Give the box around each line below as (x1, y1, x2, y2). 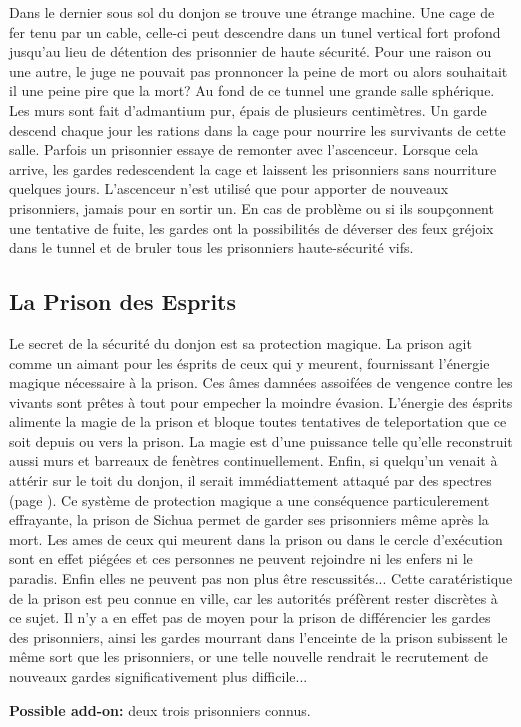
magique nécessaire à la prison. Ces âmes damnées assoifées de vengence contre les (9, 372, 513, 393)
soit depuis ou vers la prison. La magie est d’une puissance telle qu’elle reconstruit (9, 430, 513, 451)
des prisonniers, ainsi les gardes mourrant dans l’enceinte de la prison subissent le (9, 626, 508, 647)
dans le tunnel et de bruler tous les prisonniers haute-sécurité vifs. (9, 237, 414, 258)
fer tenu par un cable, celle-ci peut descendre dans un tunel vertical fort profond (9, 21, 501, 42)
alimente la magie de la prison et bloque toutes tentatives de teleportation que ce (9, 411, 507, 432)
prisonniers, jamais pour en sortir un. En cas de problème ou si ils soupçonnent (9, 197, 494, 218)
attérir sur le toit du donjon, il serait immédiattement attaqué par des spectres (9, 470, 492, 491)
